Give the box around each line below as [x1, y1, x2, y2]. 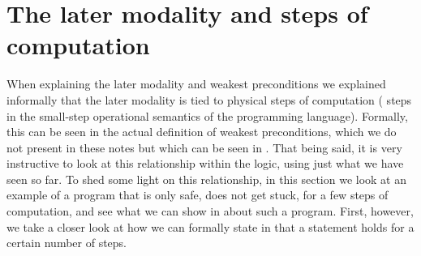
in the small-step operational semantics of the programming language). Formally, [6, 107, 408, 124]
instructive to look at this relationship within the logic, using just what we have [6, 155, 404, 172]
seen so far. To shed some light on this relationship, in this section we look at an [6, 170, 406, 187]
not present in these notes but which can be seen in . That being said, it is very [6, 139, 402, 156]
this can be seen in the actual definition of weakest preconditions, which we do [6, 123, 397, 140]
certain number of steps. [6, 234, 127, 251]
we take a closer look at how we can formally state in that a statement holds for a [6, 218, 415, 235]
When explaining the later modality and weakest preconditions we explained [6, 75, 386, 92]
